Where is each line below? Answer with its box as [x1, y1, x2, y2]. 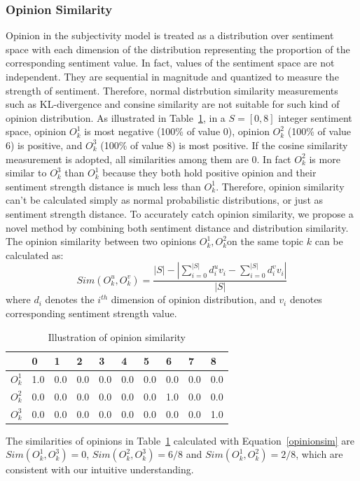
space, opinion [6, 124, 67, 139]
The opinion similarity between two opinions [6, 234, 197, 249]
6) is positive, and [6, 137, 83, 152]
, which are [296, 447, 343, 461]
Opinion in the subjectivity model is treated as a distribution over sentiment [6, 28, 334, 43]
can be [314, 234, 343, 249]
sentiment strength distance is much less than [6, 179, 201, 193]
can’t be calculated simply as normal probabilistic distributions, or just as [6, 193, 324, 207]
